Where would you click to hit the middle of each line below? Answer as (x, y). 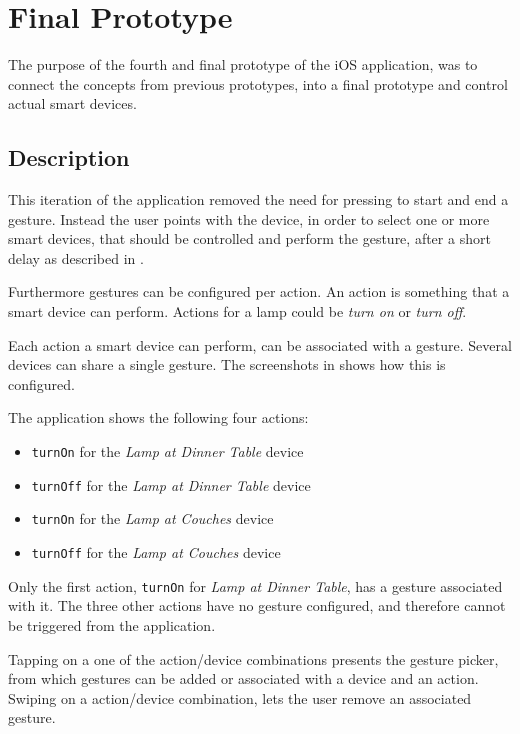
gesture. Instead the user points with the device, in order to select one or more (249, 218)
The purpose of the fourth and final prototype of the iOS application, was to (243, 64)
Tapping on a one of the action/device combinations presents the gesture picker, (253, 658)
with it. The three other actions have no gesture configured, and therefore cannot (257, 605)
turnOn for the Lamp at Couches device (152, 518)
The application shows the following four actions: (158, 417)
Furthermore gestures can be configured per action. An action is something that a (259, 291)
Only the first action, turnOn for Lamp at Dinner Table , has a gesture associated (255, 585)
